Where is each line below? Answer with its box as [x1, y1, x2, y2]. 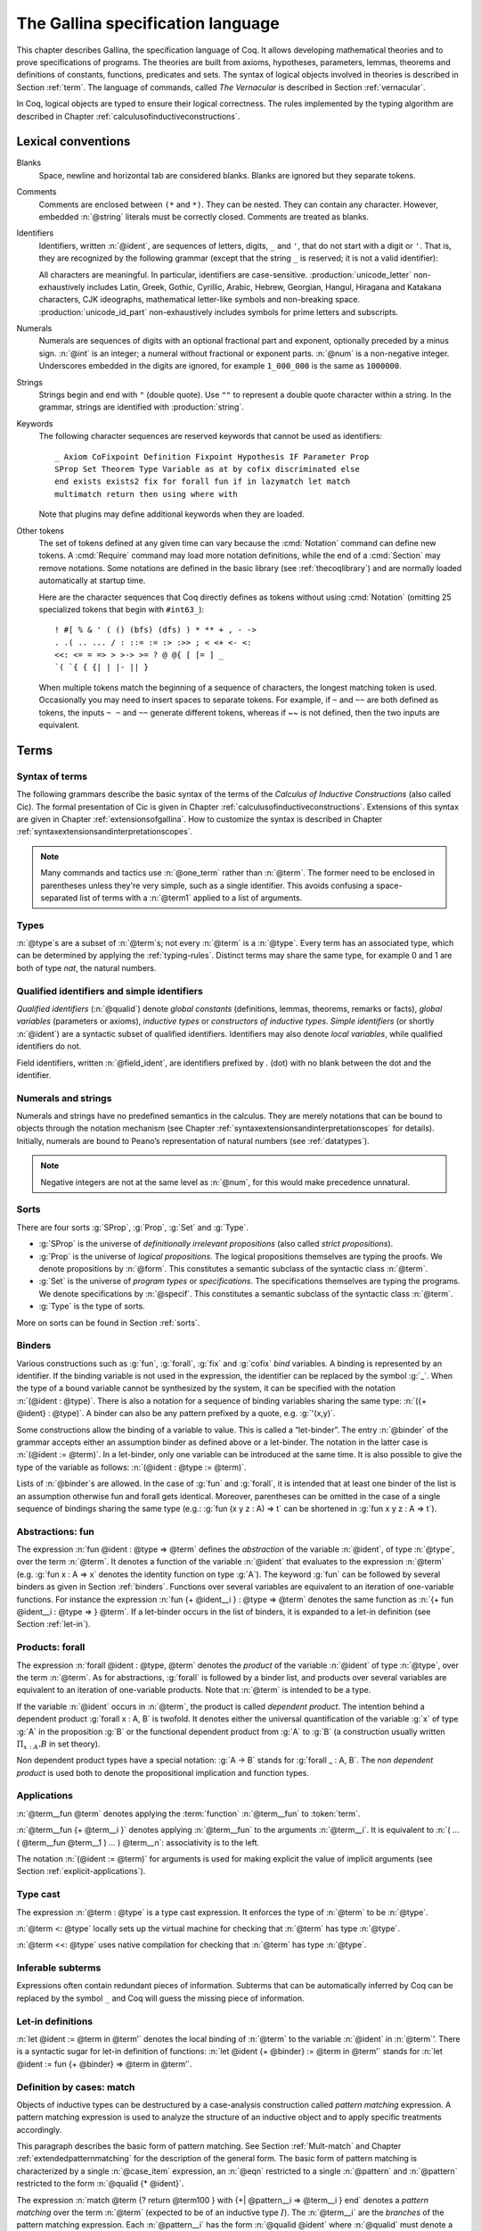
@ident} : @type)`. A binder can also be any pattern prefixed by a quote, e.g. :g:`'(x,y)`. [16, 1408, 336, 1419]
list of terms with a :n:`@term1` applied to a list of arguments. [79, 892, 303, 903]
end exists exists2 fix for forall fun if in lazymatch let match [54, 477, 351, 486]
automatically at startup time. [38, 576, 146, 586]
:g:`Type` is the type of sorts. [38, 1301, 146, 1312]
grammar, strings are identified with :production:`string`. [38, 402, 244, 412]
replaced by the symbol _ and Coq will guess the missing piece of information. [16, 1993, 305, 2003]
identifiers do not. [16, 1041, 82, 1052]
